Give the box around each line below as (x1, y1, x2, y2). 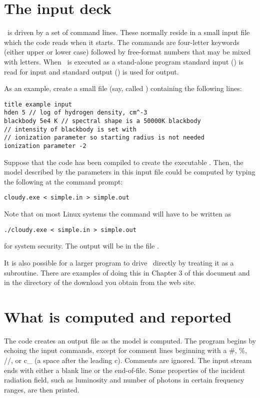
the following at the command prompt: (4, 176, 123, 186)
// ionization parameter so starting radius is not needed (4, 134, 204, 141)
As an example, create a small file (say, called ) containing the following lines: (4, 83, 242, 93)
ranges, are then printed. (4, 384, 79, 394)
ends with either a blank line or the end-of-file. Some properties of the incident (4, 364, 245, 375)
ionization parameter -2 (4, 142, 86, 149)
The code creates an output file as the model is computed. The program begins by (4, 335, 256, 345)
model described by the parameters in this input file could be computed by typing (4, 166, 255, 177)
